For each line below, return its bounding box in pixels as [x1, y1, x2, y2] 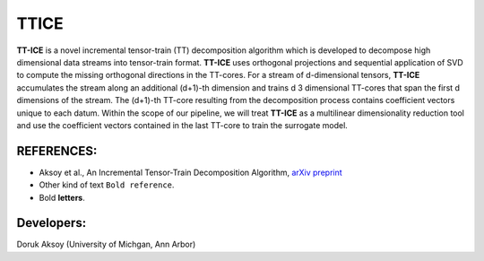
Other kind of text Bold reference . [39, 179, 175, 190]
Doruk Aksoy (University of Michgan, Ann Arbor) [16, 239, 196, 250]
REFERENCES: [16, 144, 98, 159]
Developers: [16, 215, 87, 231]
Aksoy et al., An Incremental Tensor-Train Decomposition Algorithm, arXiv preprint [39, 167, 342, 178]
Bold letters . [39, 192, 85, 203]
